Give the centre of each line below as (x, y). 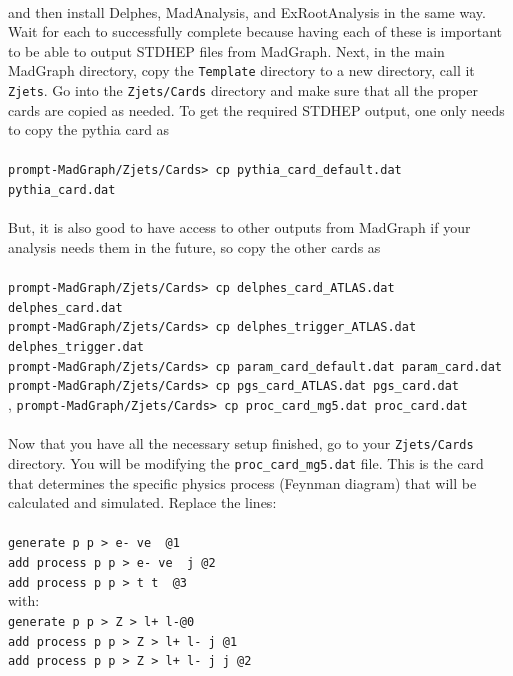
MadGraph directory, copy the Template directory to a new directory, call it (241, 70)
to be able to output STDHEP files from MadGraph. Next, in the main (226, 50)
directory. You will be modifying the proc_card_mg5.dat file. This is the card (246, 463)
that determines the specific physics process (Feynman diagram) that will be (242, 482)
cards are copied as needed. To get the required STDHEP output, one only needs (256, 109)
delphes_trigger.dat (76, 347)
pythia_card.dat (62, 190)
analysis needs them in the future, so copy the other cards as (194, 246)
